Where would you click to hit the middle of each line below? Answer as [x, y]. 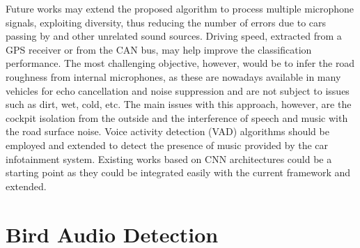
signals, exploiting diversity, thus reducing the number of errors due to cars [166, 22]
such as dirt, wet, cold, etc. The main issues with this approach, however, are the [179, 104]
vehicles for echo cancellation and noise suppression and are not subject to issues [178, 90]
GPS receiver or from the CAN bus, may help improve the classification [159, 49]
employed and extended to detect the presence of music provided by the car [167, 145]
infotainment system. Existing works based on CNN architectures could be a [169, 158]
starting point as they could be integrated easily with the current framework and [178, 172]
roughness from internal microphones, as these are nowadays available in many [173, 76]
